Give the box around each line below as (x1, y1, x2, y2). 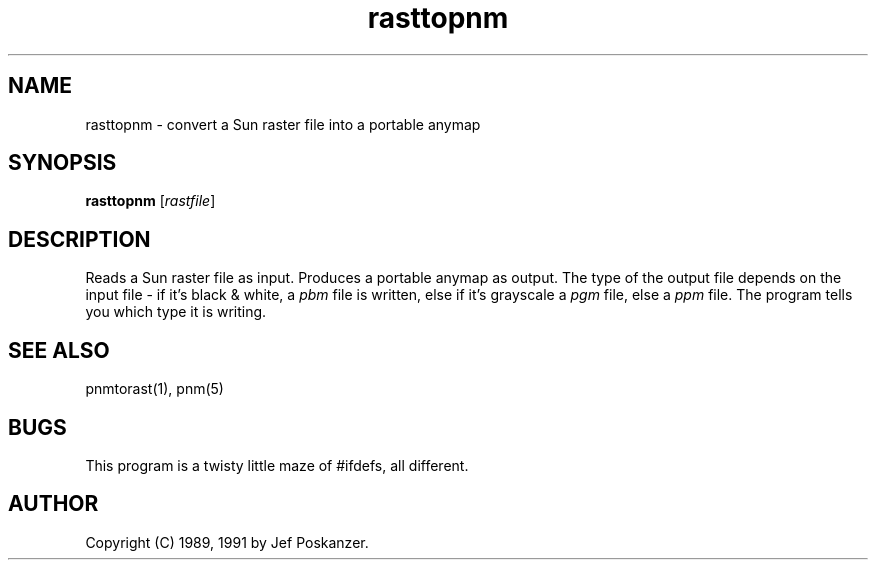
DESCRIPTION (8, 226, 151, 252)
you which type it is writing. (85, 303, 267, 321)
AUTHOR (8, 491, 99, 517)
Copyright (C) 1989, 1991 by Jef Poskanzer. (85, 533, 369, 551)
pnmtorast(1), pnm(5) (85, 380, 224, 398)
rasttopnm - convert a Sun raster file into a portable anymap (85, 115, 481, 133)
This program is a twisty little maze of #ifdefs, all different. (85, 456, 469, 474)
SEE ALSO (8, 337, 110, 363)
